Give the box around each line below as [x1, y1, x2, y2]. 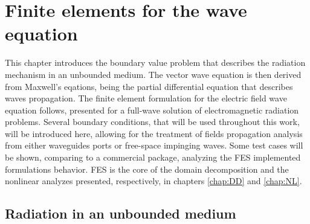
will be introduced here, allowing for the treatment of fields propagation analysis [5, 127, 303, 139]
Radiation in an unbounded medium [5, 204, 236, 223]
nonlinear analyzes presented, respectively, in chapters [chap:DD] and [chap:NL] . [5, 174, 302, 187]
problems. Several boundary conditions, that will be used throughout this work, [5, 115, 300, 128]
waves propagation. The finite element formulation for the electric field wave [5, 92, 287, 104]
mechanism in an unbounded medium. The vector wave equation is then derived [5, 68, 302, 80]
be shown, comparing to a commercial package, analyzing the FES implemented [5, 151, 301, 164]
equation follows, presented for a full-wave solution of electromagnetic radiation [5, 103, 299, 116]
